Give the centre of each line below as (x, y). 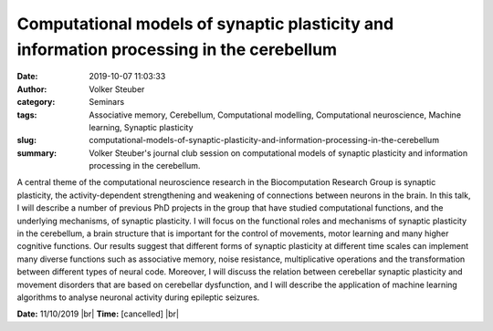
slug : (26, 140)
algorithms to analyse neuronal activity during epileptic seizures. (138, 297)
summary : (37, 153)
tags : (27, 115)
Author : (32, 89)
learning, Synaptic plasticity (141, 127)
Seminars (107, 102)
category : (36, 102)
